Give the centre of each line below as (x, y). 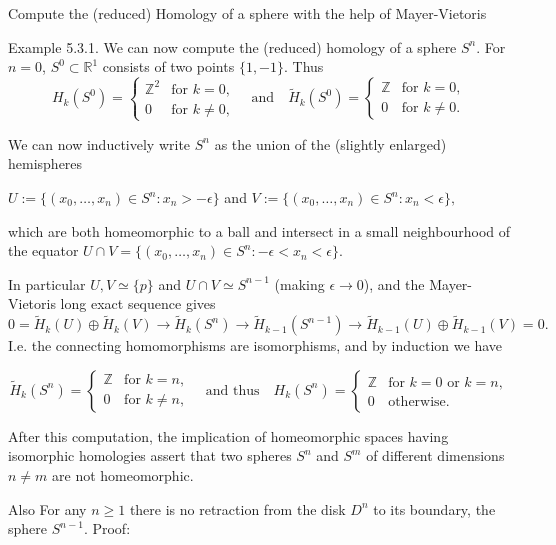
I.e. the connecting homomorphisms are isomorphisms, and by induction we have (255, 345)
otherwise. (419, 401)
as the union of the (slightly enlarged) (330, 143)
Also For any (47, 508)
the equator (43, 250)
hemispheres (45, 163)
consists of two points (168, 66)
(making (299, 283)
